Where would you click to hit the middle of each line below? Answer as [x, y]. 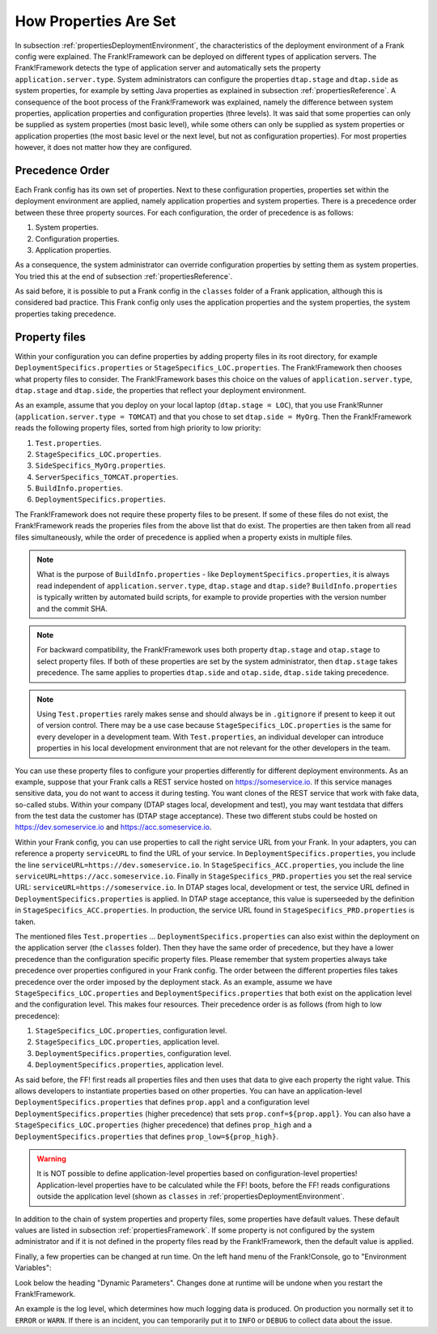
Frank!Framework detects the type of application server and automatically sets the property [168, 68]
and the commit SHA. [72, 609]
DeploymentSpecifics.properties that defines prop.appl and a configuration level [162, 1102]
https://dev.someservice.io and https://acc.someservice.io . [113, 827]
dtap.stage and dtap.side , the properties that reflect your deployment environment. [161, 390]
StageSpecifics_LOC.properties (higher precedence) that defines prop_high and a [163, 1125]
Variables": [33, 1268]
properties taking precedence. [66, 314]
